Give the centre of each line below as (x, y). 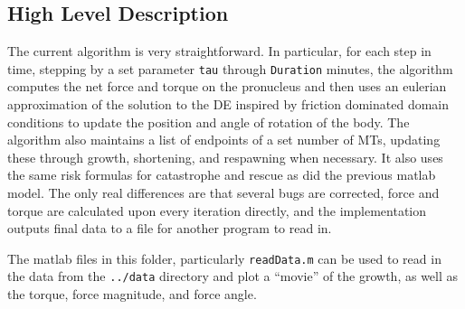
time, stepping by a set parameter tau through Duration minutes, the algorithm (230, 68)
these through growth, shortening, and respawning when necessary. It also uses (225, 157)
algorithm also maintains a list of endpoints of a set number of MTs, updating (224, 140)
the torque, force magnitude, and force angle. (132, 294)
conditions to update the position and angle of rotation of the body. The (209, 122)
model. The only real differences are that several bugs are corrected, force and (223, 193)
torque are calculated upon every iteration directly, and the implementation (217, 210)
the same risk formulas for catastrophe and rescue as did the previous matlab (222, 175)
